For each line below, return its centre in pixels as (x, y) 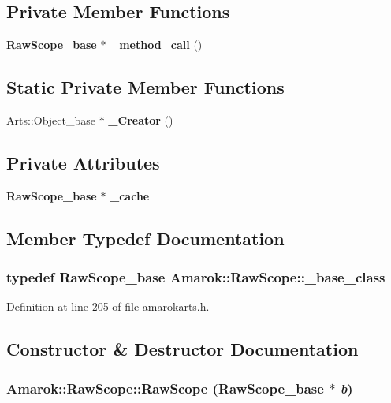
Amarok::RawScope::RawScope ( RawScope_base (165, 388)
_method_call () (156, 45)
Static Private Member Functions (145, 87)
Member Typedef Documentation (145, 238)
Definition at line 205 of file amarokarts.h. (108, 306)
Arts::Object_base (51, 120)
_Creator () (141, 120)
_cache (130, 195)
